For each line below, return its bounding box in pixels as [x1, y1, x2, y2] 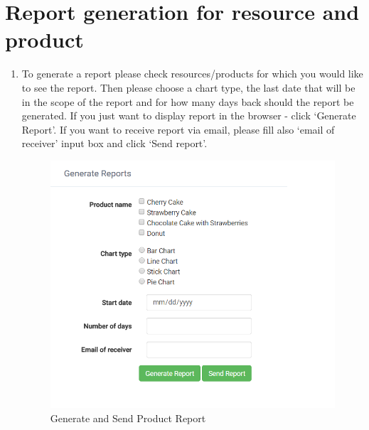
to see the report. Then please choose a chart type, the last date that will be [21, 80, 355, 95]
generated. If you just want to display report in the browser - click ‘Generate [21, 108, 356, 123]
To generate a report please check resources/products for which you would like [21, 66, 363, 81]
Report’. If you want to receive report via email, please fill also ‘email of [21, 122, 335, 136]
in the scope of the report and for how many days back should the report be [21, 94, 354, 109]
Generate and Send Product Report [50, 411, 206, 425]
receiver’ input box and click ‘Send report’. [21, 136, 208, 151]
